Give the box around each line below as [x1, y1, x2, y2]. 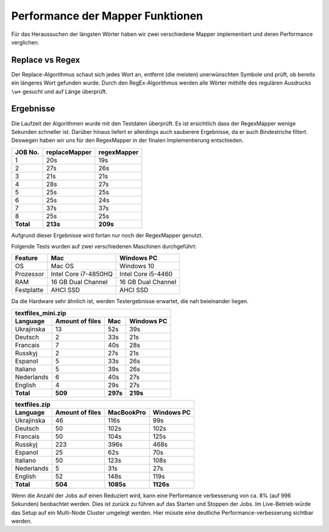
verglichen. [11, 38, 40, 46]
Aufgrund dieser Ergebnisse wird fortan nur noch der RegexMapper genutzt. [11, 231, 203, 239]
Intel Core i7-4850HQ [51, 270, 113, 278]
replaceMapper [46, 148, 92, 156]
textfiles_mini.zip [15, 309, 66, 317]
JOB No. [15, 148, 40, 156]
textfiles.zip [15, 400, 51, 408]
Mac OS [51, 262, 74, 270]
